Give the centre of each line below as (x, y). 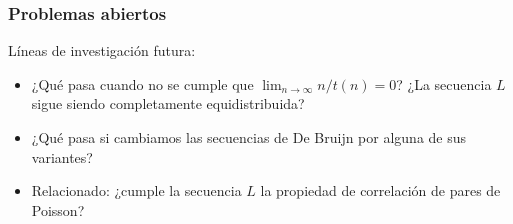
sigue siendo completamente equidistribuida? (168, 103)
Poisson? (58, 209)
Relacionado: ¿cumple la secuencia (136, 190)
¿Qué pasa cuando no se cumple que (142, 83)
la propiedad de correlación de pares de (380, 190)
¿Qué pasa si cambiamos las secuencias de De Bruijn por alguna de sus (249, 137)
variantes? (62, 156)
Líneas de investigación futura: (102, 50)
